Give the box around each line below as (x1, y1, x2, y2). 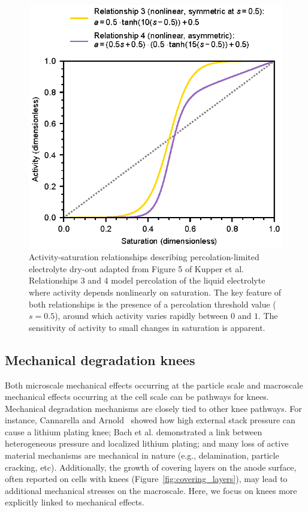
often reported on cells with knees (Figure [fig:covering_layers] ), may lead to (5, 472, 288, 485)
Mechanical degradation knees (5, 350, 195, 369)
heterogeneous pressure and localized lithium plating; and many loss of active (5, 437, 289, 450)
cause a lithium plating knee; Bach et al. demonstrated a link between (5, 425, 262, 438)
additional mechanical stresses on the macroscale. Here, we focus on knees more (5, 484, 297, 496)
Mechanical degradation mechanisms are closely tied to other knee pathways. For (5, 402, 302, 414)
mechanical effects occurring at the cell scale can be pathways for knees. (5, 390, 269, 403)
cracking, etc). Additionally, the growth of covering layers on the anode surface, (5, 460, 297, 473)
